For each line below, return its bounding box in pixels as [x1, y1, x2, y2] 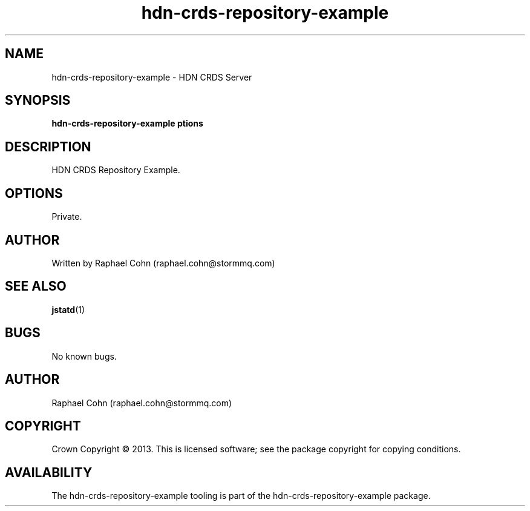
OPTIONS [5, 185, 63, 201]
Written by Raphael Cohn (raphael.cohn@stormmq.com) [51, 257, 275, 268]
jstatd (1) [51, 304, 85, 315]
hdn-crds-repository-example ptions [51, 118, 203, 129]
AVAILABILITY [5, 464, 93, 480]
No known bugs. [51, 351, 117, 361]
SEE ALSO [5, 279, 67, 294]
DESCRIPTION [5, 139, 91, 154]
